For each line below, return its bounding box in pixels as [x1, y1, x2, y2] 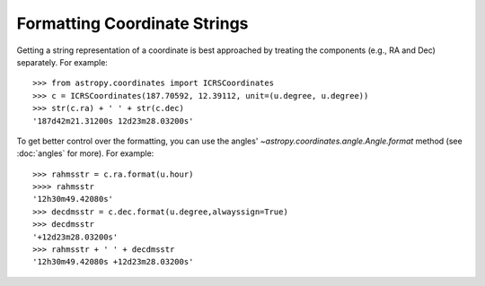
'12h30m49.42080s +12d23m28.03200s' [32, 256, 194, 267]
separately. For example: [16, 56, 108, 67]
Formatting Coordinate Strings [16, 13, 249, 33]
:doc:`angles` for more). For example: [16, 148, 154, 159]
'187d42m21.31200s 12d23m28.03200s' [32, 116, 194, 126]
